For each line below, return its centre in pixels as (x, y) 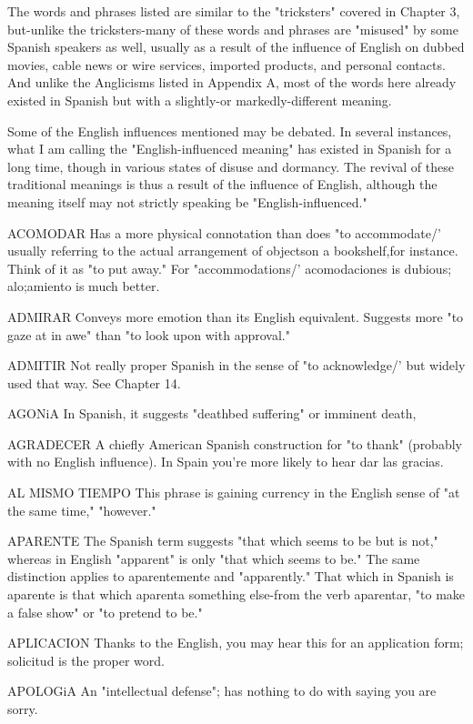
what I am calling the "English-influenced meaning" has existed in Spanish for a (230, 149)
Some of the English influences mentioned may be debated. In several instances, (230, 131)
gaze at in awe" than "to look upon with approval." (149, 334)
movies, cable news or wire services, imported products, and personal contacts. (226, 64)
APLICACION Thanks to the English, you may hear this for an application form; (236, 643)
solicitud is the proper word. (86, 660)
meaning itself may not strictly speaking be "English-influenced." (187, 201)
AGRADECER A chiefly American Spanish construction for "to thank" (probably (235, 443)
